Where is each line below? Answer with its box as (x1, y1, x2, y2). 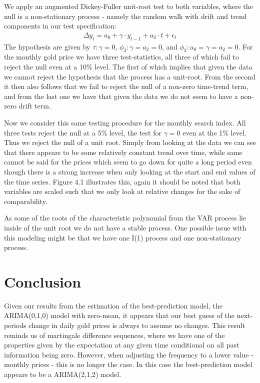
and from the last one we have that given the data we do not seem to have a (4, 90, 238, 101)
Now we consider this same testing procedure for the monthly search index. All (4, 117, 246, 127)
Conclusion (4, 271, 81, 291)
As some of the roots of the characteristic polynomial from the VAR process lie (4, 212, 246, 223)
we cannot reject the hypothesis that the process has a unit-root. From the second (4, 71, 255, 81)
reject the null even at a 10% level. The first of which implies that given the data (4, 61, 252, 71)
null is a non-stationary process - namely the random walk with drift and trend (4, 10, 247, 21)
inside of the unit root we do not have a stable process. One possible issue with (4, 222, 246, 232)
